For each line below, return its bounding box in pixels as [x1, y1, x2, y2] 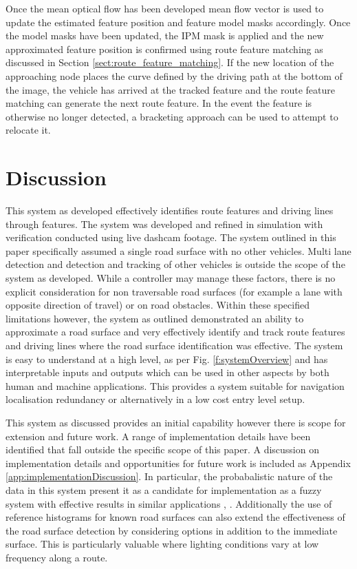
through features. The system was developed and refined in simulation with [6, 216, 323, 231]
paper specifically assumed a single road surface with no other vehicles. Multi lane [6, 243, 351, 258]
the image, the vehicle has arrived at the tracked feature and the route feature [6, 82, 336, 96]
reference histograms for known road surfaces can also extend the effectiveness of [6, 510, 345, 524]
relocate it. [6, 123, 51, 137]
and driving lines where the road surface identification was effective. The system [6, 338, 343, 352]
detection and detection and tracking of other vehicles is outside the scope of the [6, 257, 345, 271]
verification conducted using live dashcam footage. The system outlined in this [6, 230, 336, 245]
